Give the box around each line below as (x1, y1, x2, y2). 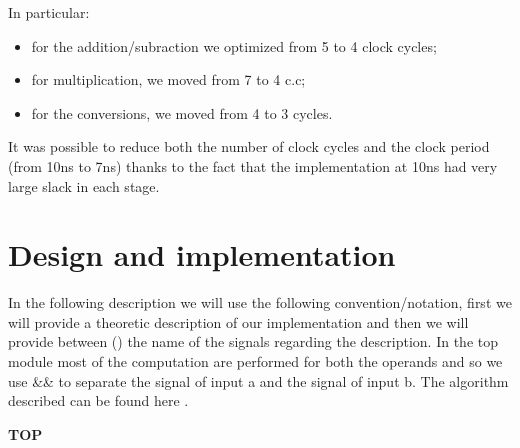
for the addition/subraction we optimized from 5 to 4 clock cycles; (31, 35, 437, 56)
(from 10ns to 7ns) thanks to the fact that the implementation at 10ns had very (8, 155, 498, 176)
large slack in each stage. (8, 175, 160, 196)
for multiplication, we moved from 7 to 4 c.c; (31, 69, 306, 90)
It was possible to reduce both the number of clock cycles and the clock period (8, 136, 490, 157)
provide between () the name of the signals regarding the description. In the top (8, 331, 498, 352)
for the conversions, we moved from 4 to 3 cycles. (31, 102, 333, 123)
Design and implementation (8, 234, 396, 275)
